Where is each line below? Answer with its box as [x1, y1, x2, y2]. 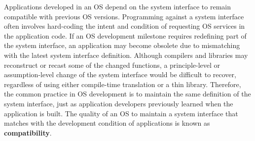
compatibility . [4, 127, 52, 138]
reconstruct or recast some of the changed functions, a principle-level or [4, 59, 220, 70]
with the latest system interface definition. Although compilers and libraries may [4, 49, 248, 60]
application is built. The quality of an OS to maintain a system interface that [4, 108, 238, 118]
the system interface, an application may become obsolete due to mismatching [4, 40, 240, 50]
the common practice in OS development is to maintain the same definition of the [4, 89, 251, 99]
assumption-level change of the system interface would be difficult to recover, [4, 69, 236, 80]
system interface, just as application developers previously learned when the [4, 98, 233, 108]
